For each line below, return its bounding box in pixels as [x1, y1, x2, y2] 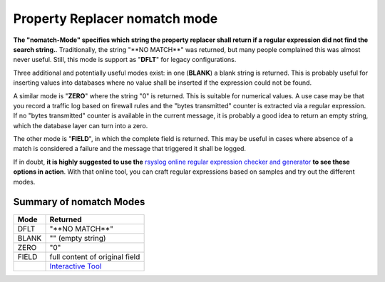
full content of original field [49, 251, 140, 261]
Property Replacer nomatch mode [13, 11, 218, 26]
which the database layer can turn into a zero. [13, 121, 148, 130]
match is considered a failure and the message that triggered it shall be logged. [13, 145, 246, 153]
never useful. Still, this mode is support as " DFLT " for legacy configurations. [13, 56, 237, 64]
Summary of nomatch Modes [13, 196, 145, 208]
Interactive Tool [49, 261, 102, 271]
